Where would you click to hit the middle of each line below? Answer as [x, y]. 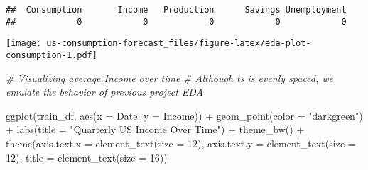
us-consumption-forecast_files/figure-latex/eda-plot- [179, 44]
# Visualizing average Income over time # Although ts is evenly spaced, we [170, 78]
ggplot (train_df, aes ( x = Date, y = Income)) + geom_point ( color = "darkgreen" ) [184, 115]
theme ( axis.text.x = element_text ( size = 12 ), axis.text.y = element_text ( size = [181, 143]
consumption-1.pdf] [52, 55]
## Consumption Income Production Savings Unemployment [176, 10]
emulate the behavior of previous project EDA [104, 92]
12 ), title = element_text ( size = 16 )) [87, 157]
